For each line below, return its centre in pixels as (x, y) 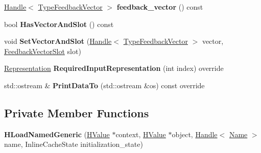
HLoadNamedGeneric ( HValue (57, 134)
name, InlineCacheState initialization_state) (74, 144)
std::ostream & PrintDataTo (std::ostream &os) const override (104, 85)
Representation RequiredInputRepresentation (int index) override (114, 68)
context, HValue (141, 134)
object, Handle (195, 134)
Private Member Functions (77, 112)
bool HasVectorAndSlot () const (59, 24)
